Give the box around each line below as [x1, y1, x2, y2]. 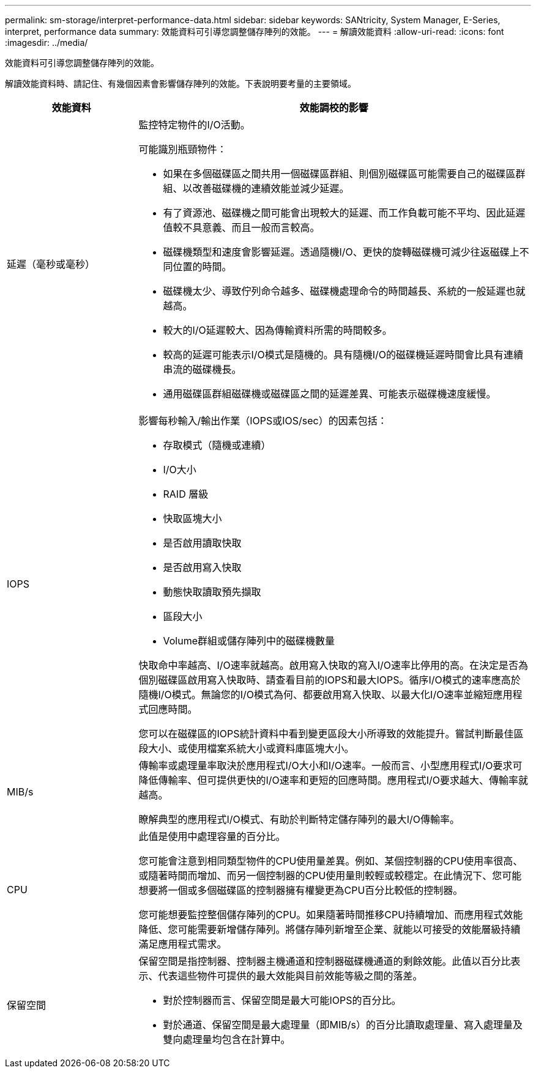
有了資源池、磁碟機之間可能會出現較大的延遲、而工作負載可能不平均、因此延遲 [163, 207, 526, 219]
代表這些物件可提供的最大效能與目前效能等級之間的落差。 [158, 970, 423, 982]
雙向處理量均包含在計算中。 [163, 1033, 291, 1045]
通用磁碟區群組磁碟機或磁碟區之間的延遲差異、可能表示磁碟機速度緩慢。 [163, 388, 496, 400]
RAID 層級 [163, 488, 209, 500]
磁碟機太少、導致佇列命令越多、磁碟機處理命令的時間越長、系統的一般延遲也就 [163, 285, 526, 297]
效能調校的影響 [299, 101, 368, 114]
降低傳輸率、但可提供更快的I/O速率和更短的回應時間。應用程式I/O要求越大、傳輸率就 [138, 774, 529, 786]
